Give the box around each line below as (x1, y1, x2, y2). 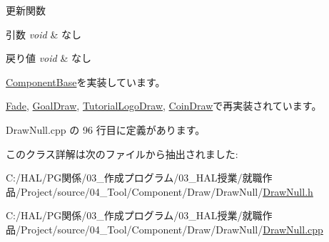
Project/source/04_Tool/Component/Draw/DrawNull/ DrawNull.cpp (20, 221, 323, 236)
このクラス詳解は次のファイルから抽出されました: (6, 146, 238, 161)
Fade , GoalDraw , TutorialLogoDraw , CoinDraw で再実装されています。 (6, 98, 322, 113)
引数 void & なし (6, 26, 81, 41)
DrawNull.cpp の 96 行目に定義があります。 (6, 122, 206, 137)
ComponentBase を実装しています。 (6, 74, 166, 89)
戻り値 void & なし (6, 51, 91, 65)
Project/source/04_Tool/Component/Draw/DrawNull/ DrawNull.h (20, 184, 313, 199)
